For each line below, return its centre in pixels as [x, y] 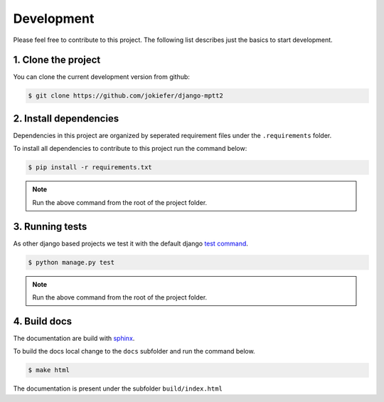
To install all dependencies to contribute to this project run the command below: [130, 149]
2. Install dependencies [66, 118]
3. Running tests [50, 227]
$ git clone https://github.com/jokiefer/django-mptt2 [126, 96]
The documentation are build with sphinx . [74, 338]
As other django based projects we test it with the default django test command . [131, 243]
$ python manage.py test [71, 262]
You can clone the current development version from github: [101, 77]
